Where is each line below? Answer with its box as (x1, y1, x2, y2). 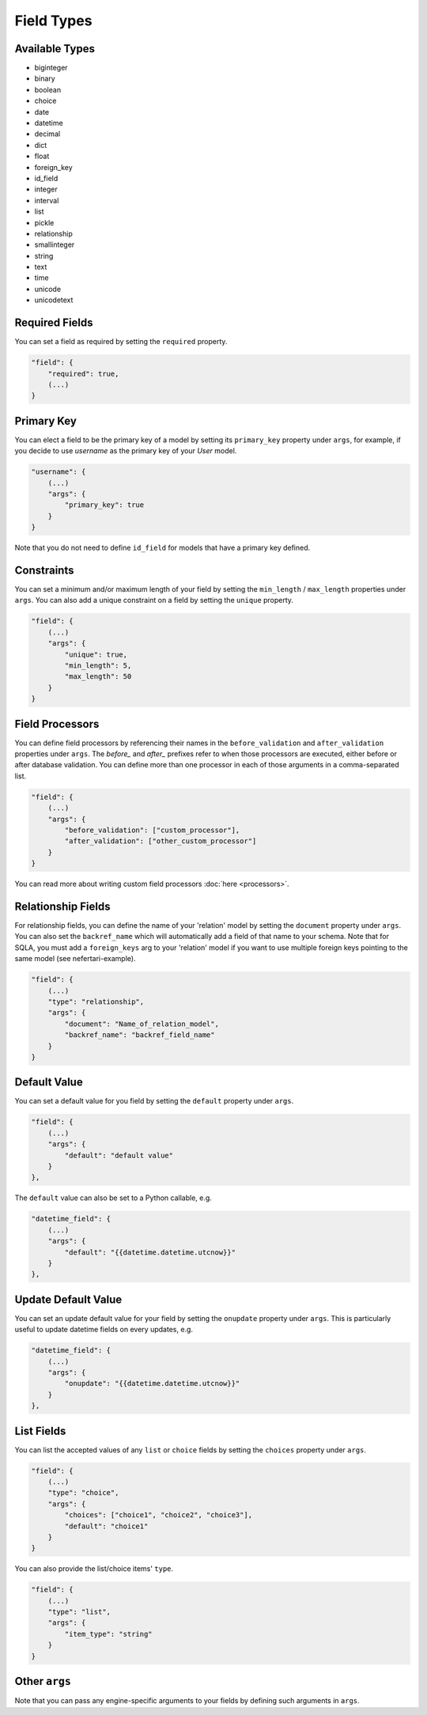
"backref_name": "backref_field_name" (64, 1031, 215, 1039)
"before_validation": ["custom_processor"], (64, 825, 240, 835)
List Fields (14, 1424, 66, 1437)
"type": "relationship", (47, 997, 145, 1006)
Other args (14, 1675, 71, 1688)
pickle (34, 218, 55, 227)
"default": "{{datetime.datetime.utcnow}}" (64, 1247, 236, 1257)
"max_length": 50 (64, 672, 132, 681)
